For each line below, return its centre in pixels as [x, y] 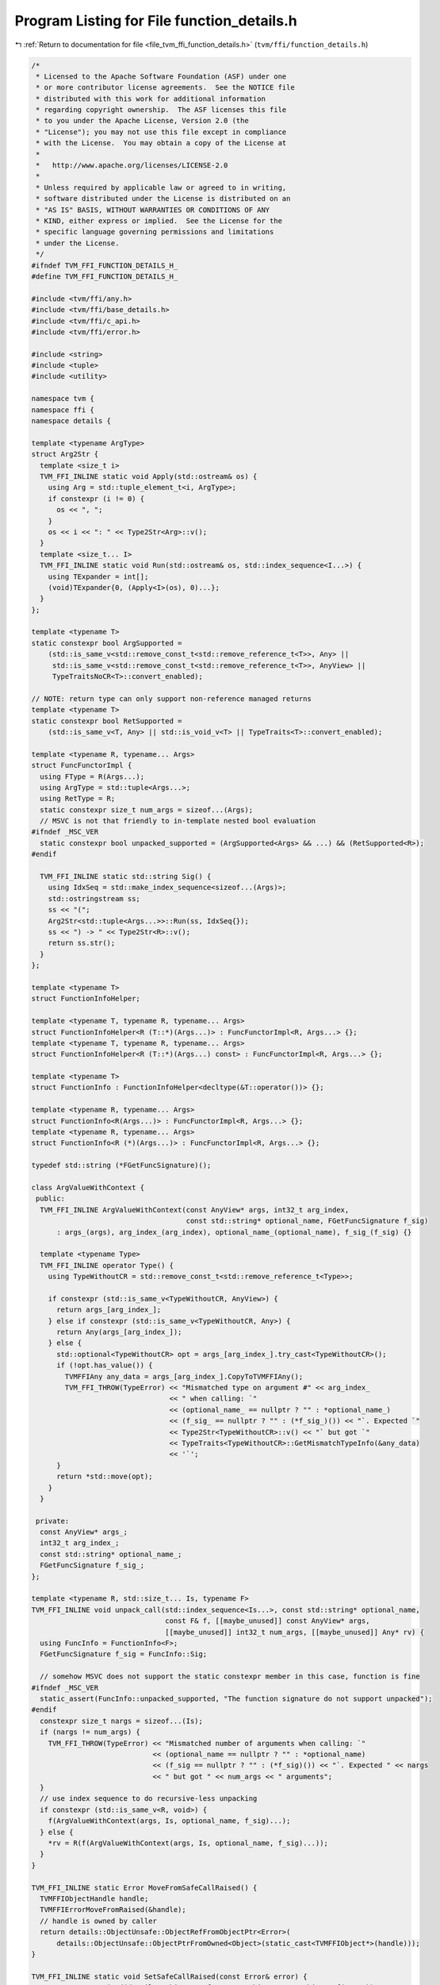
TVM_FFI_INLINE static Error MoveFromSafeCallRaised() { [144, 1887]
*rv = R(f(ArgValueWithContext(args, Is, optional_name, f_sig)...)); [188, 1843]
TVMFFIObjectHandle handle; [94, 1898]
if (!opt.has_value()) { [105, 1365]
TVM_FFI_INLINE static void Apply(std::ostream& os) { [149, 476]
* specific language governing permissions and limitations [155, 232]
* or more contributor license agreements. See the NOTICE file [165, 88]
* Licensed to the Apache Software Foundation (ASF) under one [161, 76]
